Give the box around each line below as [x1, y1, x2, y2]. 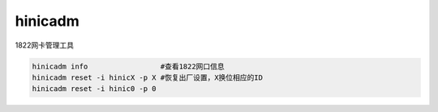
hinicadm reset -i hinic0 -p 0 [32, 85, 157, 93]
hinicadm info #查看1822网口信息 [32, 61, 225, 71]
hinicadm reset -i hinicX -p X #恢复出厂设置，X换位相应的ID [32, 73, 264, 82]
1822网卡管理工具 [15, 40, 75, 50]
